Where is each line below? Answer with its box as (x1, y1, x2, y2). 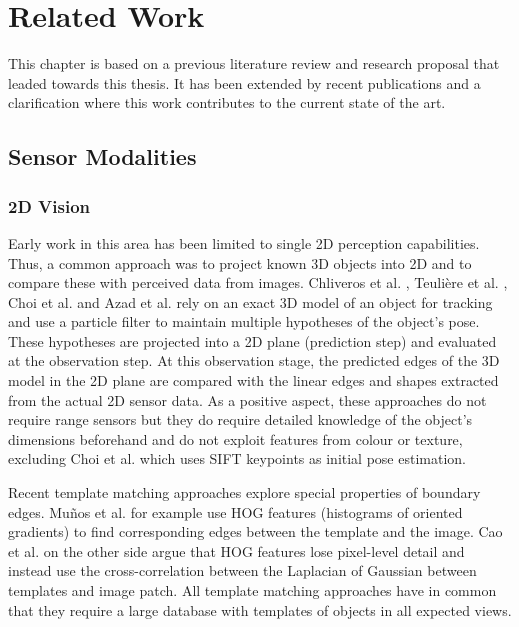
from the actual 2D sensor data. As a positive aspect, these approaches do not (8, 389, 487, 410)
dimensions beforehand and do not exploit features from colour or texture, (8, 428, 463, 449)
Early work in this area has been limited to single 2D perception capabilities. (8, 232, 480, 253)
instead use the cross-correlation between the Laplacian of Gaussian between (8, 560, 477, 581)
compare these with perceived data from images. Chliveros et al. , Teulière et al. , (8, 272, 508, 293)
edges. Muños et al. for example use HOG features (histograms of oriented (8, 501, 463, 522)
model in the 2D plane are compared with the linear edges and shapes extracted (8, 370, 499, 391)
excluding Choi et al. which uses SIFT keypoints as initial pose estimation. (8, 448, 466, 469)
